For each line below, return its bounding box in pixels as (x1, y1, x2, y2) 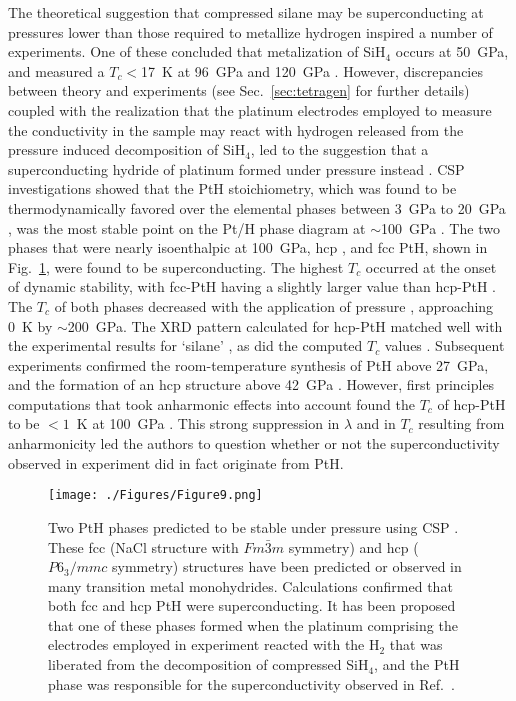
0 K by (8, 315, 53, 336)
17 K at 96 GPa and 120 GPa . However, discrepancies (141, 60, 483, 81)
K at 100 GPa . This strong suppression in (76, 413, 340, 434)
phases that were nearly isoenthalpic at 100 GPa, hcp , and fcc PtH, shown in (8, 237, 488, 258)
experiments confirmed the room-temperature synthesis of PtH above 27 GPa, (8, 354, 489, 375)
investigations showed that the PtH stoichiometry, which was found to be (8, 178, 457, 199)
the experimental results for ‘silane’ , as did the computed (8, 335, 363, 356)
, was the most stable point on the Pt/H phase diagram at (8, 217, 366, 238)
